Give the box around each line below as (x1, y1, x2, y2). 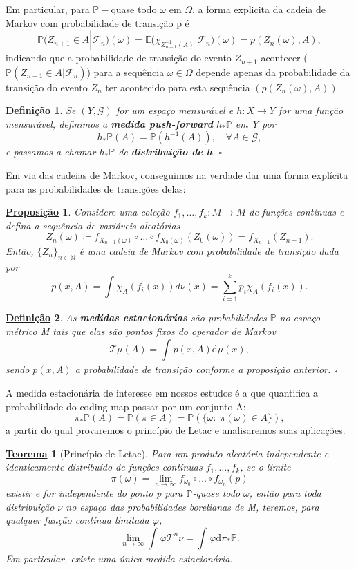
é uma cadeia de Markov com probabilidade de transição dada (79, 243, 339, 258)
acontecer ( (261, 50, 308, 65)
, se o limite (240, 459, 291, 474)
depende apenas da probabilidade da (196, 64, 350, 79)
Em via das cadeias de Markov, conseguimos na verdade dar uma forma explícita (6, 168, 348, 182)
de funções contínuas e (249, 205, 344, 219)
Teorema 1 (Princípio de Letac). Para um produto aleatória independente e (6, 446, 329, 460)
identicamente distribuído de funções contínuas (6, 459, 203, 474)
